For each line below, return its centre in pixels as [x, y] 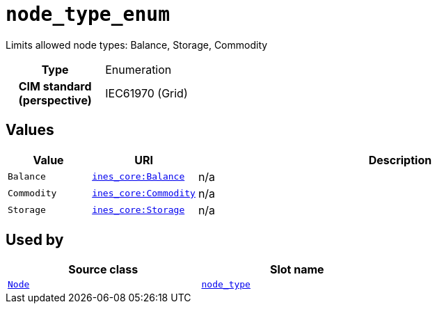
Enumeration [138, 69]
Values [30, 130]
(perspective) [55, 100]
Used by [35, 240]
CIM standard [55, 86]
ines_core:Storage [138, 210]
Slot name [297, 270]
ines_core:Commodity [144, 193]
